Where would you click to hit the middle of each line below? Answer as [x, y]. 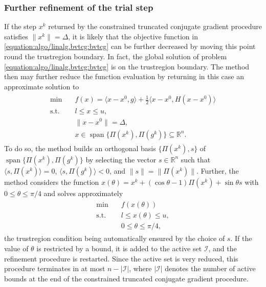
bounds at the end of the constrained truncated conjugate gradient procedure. [126, 278]
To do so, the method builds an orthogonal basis [80, 148]
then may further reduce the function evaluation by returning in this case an [124, 76]
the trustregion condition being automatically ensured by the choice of [115, 238]
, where [140, 268]
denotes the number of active [210, 268]
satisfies [16, 36]
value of [16, 248]
